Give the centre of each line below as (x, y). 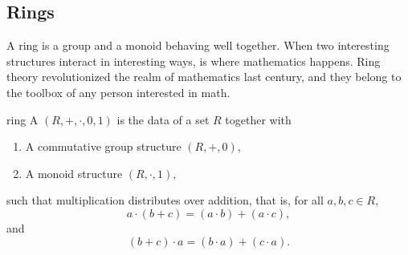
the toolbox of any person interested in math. (118, 92)
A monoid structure (74, 173)
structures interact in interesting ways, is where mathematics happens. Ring (194, 61)
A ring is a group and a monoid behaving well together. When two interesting (198, 45)
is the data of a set (163, 119)
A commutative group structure (103, 146)
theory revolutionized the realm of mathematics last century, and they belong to (204, 77)
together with (258, 119)
